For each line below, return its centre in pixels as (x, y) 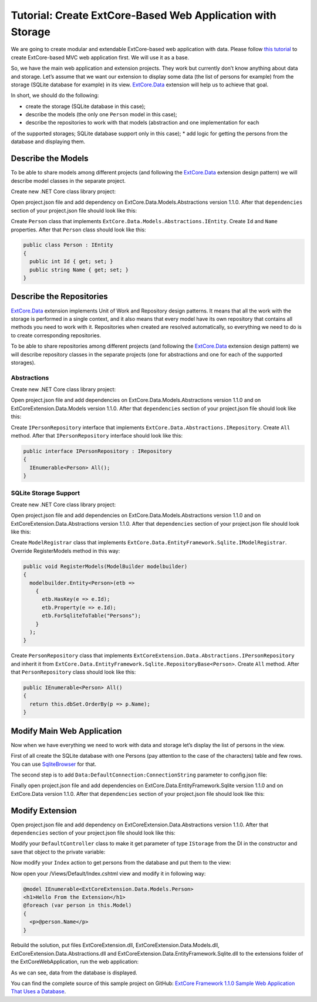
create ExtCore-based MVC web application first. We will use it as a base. (100, 57)
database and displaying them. (48, 142)
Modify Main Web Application (66, 731)
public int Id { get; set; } (72, 262)
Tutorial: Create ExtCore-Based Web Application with (144, 15)
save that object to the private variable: (58, 852)
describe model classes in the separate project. (68, 181)
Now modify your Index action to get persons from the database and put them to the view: (121, 863)
